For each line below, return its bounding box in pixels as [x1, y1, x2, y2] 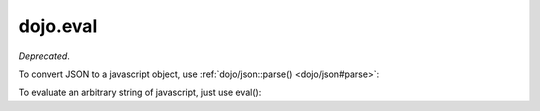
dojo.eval [18, 15, 98, 37]
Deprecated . [18, 50, 70, 62]
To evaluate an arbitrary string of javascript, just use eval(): [18, 86, 262, 99]
